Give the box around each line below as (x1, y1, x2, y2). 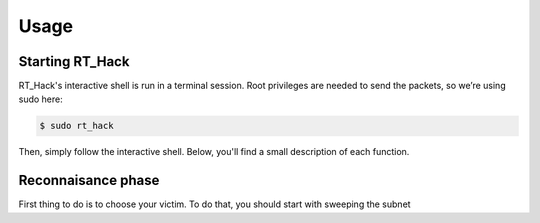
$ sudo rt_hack (39, 120, 114, 132)
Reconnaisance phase (18, 172, 160, 189)
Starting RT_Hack (18, 53, 130, 70)
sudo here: (18, 93, 64, 105)
